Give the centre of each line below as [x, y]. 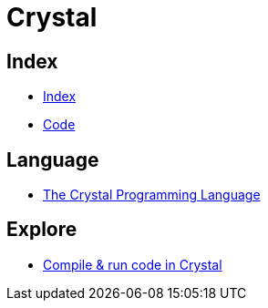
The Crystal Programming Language [152, 195]
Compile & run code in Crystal [133, 264]
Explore [42, 230]
